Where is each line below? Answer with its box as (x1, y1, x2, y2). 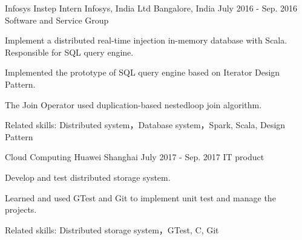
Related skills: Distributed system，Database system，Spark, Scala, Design (5, 118, 286, 131)
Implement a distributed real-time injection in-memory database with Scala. (5, 34, 287, 47)
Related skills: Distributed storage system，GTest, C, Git (5, 223, 219, 236)
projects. (5, 203, 37, 216)
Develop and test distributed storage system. (5, 170, 171, 183)
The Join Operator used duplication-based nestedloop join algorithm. (5, 98, 262, 111)
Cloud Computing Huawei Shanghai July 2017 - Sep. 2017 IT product (5, 151, 264, 163)
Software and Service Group (5, 13, 109, 26)
